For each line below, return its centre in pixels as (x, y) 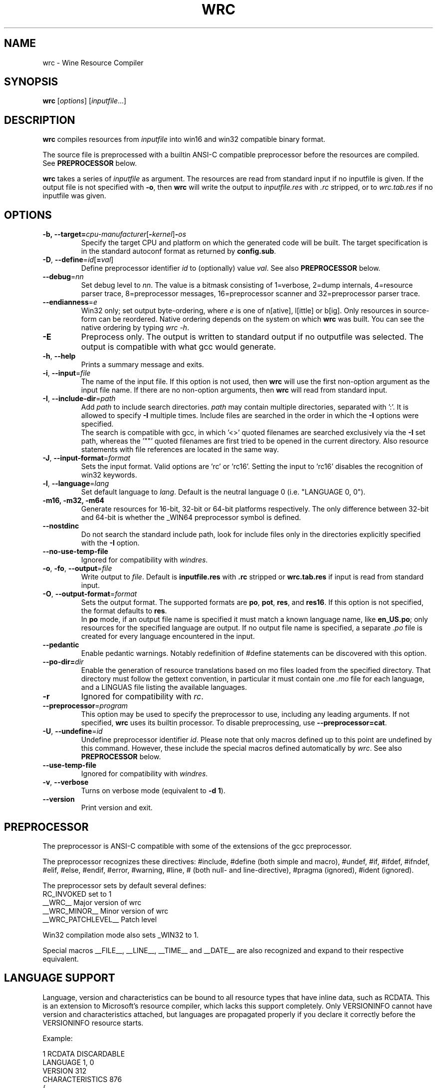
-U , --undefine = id (73, 731)
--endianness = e (70, 302)
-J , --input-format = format (87, 458)
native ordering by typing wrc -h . (135, 328)
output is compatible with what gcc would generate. (179, 347)
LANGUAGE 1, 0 (68, 1062)
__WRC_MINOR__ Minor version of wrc (106, 911)
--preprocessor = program (85, 706)
